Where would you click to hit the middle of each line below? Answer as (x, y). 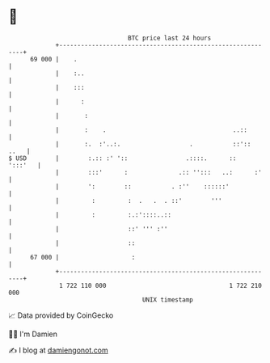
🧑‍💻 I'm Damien (33, 334)
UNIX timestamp (168, 300)
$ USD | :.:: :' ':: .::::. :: (122, 158)
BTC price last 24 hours (170, 38)
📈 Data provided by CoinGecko (61, 315)
